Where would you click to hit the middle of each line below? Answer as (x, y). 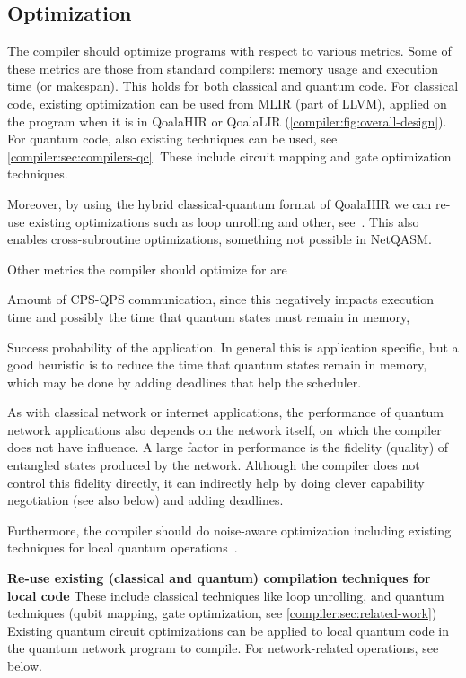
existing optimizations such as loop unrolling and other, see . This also (224, 221)
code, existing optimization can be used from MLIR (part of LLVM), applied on (227, 103)
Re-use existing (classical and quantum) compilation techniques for (219, 578)
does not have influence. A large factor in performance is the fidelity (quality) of (228, 447)
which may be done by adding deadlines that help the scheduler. (185, 382)
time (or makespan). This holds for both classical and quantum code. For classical (233, 86)
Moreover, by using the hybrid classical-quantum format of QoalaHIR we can (220, 203)
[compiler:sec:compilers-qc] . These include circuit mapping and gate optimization (229, 156)
